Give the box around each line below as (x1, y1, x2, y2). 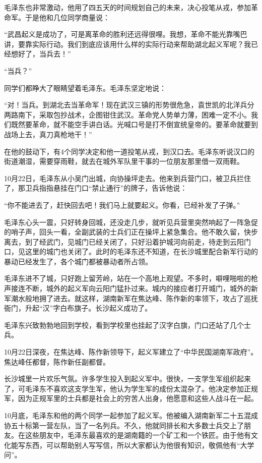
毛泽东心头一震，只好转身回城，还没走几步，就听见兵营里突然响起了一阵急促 (4, 216, 258, 227)
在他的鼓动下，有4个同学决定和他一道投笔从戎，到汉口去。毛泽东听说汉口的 (4, 146, 254, 156)
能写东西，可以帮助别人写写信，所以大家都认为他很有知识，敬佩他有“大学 (11, 439, 254, 450)
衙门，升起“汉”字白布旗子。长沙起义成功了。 (4, 303, 152, 313)
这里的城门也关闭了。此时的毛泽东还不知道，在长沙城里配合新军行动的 (25, 246, 258, 257)
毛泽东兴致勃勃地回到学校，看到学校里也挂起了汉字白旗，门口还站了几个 (4, 319, 244, 330)
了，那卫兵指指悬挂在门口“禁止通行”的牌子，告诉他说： (4, 183, 187, 193)
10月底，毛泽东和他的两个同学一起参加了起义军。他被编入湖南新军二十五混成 (4, 410, 258, 420)
